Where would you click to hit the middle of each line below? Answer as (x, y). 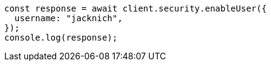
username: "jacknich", (68, 18)
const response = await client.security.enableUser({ (135, 8)
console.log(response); (61, 38)
